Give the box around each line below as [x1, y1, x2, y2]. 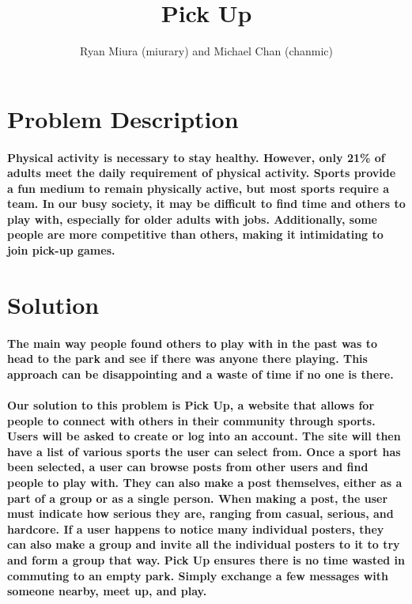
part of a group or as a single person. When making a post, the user [7, 489, 388, 506]
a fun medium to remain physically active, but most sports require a [7, 179, 389, 196]
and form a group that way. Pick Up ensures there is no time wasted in [7, 551, 406, 568]
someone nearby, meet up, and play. [7, 583, 207, 599]
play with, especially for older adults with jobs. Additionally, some [7, 210, 377, 227]
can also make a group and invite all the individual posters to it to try [7, 536, 400, 553]
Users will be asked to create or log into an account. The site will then [7, 428, 401, 444]
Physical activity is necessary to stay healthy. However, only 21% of [7, 149, 385, 165]
